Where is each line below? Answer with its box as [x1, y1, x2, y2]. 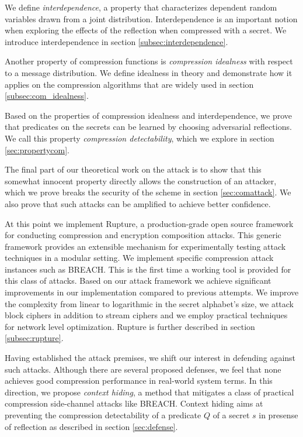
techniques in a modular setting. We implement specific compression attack [5, 252, 274, 264]
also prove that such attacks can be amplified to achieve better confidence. [5, 197, 271, 209]
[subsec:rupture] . [5, 332, 64, 344]
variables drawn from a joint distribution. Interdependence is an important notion [5, 12, 298, 25]
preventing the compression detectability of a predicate [5, 409, 201, 421]
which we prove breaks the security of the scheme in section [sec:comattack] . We [5, 186, 291, 198]
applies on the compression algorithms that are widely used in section [5, 78, 254, 90]
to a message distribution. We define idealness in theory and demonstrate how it [5, 66, 292, 78]
